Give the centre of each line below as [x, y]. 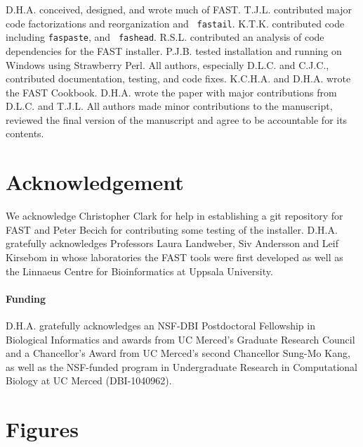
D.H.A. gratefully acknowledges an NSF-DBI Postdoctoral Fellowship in [160, 325]
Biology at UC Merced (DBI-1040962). [89, 380]
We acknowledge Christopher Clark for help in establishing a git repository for [174, 216]
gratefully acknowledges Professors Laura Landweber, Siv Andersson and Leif [172, 243]
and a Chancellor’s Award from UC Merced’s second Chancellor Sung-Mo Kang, [178, 353]
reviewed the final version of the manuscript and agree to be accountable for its [177, 119]
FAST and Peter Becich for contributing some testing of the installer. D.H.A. [172, 229]
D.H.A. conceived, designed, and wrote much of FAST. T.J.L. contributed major [179, 9]
